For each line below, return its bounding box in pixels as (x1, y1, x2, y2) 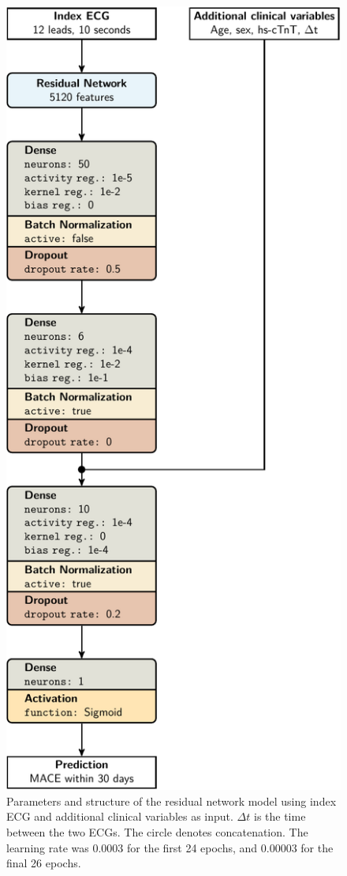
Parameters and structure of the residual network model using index (6, 792, 337, 809)
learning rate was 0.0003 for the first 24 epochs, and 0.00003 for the (6, 839, 334, 855)
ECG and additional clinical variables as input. (6, 808, 233, 825)
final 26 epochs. (6, 855, 81, 871)
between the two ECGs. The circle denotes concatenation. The (6, 824, 308, 840)
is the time (253, 808, 306, 825)
